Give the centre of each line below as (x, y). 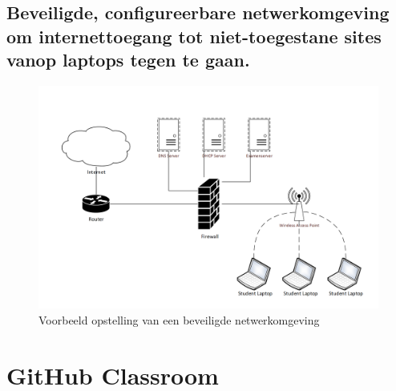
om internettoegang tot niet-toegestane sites (194, 36)
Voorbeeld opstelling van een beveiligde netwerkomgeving (179, 319)
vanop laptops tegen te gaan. (128, 60)
